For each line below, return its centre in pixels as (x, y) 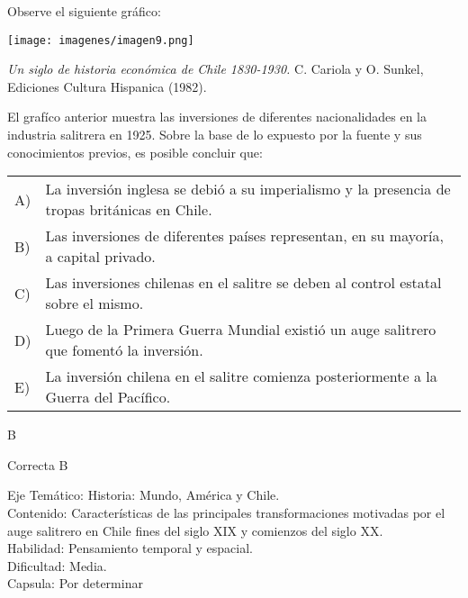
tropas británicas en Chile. (129, 210)
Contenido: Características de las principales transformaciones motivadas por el (226, 512)
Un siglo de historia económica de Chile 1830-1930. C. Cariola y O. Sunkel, (216, 69)
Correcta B (38, 464)
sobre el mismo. (94, 304)
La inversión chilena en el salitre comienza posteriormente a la (241, 376)
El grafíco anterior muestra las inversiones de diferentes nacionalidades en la (217, 117)
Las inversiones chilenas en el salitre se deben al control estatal (243, 283)
